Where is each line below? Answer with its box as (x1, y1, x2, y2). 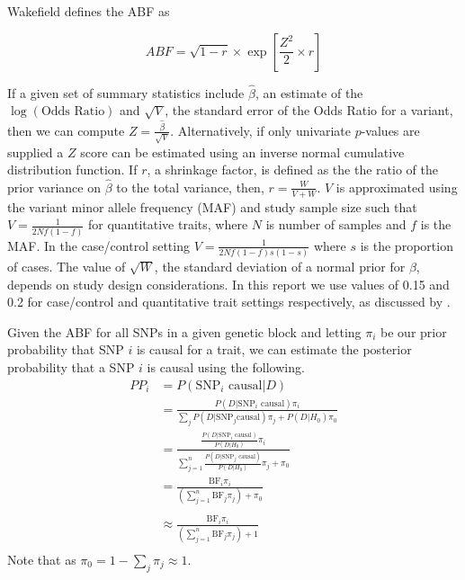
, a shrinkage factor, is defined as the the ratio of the (147, 160, 438, 179)
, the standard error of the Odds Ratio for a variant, (165, 101, 453, 120)
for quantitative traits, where (87, 215, 248, 234)
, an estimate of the (255, 83, 363, 102)
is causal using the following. (147, 358, 305, 376)
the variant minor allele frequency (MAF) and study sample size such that (7, 197, 417, 216)
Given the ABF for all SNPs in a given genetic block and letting (7, 322, 362, 341)
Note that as (7, 549, 76, 568)
